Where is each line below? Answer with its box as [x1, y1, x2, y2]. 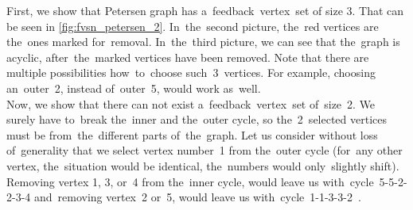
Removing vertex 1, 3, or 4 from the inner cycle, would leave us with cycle [6, 173, 374, 189]
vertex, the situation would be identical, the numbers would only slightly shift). [6, 157, 399, 174]
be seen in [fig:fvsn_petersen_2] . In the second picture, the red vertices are [6, 17, 379, 34]
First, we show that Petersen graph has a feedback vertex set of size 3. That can [6, 2, 404, 18]
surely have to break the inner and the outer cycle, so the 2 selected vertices [6, 111, 388, 128]
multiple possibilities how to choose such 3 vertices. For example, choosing [6, 64, 376, 81]
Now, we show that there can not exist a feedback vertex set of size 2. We [6, 95, 376, 112]
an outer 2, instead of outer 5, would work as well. [6, 79, 261, 96]
